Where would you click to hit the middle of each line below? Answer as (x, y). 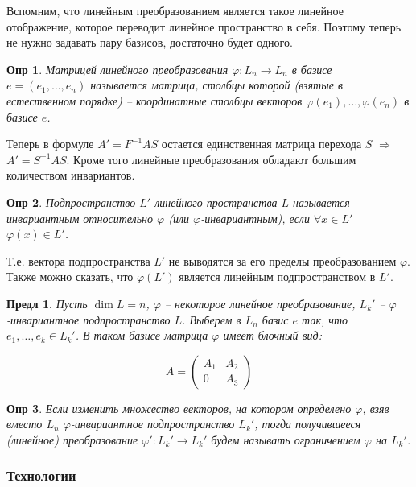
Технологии (41, 475)
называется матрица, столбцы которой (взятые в (216, 85)
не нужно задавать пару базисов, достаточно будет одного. (150, 42)
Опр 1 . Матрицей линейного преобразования (117, 69)
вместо (25, 424)
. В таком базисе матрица (142, 335)
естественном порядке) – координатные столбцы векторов (154, 100)
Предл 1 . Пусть (47, 303)
